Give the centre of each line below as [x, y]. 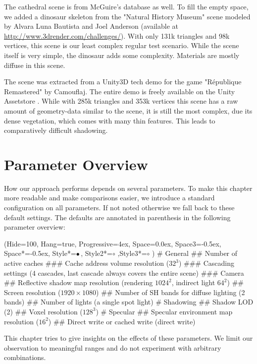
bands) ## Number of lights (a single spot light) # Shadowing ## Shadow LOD [129, 302]
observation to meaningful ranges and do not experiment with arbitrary [113, 347]
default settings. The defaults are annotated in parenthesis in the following [117, 217]
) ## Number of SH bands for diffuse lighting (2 [171, 292]
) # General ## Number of [195, 253]
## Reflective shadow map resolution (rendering [78, 282]
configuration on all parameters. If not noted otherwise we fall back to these [119, 208]
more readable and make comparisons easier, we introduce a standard [109, 198]
